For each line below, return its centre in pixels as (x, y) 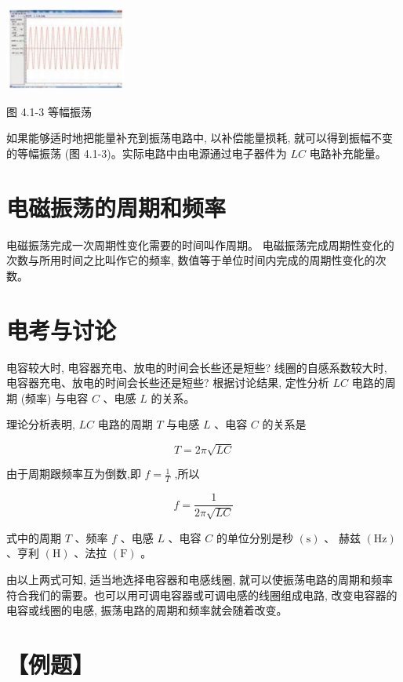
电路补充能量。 (348, 153)
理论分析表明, (41, 424)
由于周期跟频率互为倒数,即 (74, 474)
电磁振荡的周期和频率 (116, 207)
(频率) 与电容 (54, 398)
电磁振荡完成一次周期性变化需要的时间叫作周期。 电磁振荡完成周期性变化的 (200, 244)
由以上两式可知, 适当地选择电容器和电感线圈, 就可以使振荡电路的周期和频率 (200, 579)
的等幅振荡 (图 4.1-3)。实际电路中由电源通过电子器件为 (147, 153)
